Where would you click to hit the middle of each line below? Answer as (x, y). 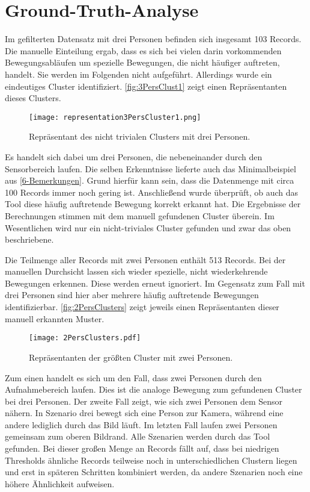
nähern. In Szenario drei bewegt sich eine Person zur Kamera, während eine (144, 413)
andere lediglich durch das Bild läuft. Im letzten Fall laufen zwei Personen (141, 424)
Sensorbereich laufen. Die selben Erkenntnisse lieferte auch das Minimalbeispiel (150, 168)
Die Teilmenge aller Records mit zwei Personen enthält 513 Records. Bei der (145, 259)
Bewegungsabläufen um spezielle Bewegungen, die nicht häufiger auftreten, (142, 62)
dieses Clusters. (33, 98)
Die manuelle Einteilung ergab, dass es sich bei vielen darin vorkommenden (143, 50)
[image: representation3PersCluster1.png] (115, 117)
